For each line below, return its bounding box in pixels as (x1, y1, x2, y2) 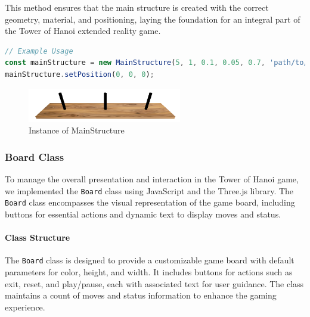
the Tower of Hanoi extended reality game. (5, 24, 161, 37)
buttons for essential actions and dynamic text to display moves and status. (5, 208, 281, 220)
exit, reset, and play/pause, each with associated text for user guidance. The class (5, 277, 304, 290)
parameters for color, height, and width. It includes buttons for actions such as (5, 266, 293, 278)
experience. (5, 300, 45, 313)
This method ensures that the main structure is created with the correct (5, 1, 269, 13)
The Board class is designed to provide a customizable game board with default (5, 254, 294, 266)
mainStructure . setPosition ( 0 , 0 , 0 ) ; (5, 70, 154, 79)
